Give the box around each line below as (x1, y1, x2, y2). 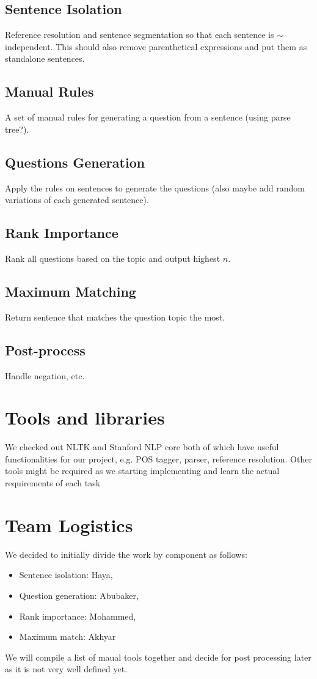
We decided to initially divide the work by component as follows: (5, 547, 247, 560)
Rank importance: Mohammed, (19, 609, 136, 622)
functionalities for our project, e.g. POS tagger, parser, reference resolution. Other (5, 452, 312, 465)
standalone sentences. (5, 52, 85, 65)
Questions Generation (5, 152, 145, 171)
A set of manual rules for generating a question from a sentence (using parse (5, 111, 291, 124)
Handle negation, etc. (5, 369, 85, 382)
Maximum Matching (5, 281, 136, 300)
